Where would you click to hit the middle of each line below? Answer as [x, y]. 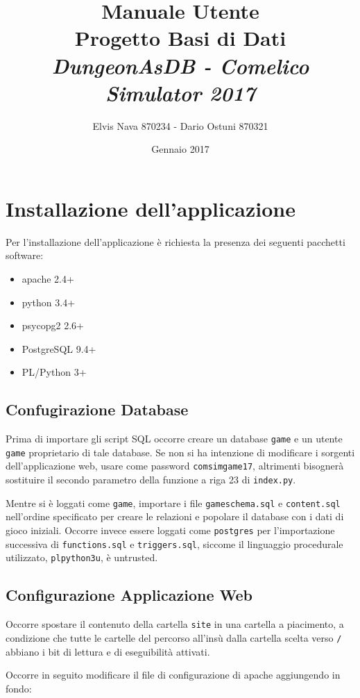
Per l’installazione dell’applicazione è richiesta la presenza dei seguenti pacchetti [175, 241]
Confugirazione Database [97, 409]
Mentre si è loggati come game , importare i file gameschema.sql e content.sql [173, 502]
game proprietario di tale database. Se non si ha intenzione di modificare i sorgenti [180, 452]
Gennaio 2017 [180, 149]
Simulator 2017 [180, 92]
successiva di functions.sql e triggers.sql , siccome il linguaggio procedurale [174, 543]
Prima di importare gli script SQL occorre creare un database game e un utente [174, 439]
